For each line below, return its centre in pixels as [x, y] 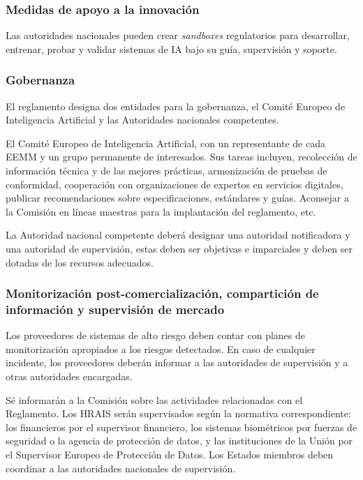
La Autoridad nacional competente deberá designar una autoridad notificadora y [178, 235]
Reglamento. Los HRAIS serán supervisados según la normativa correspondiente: [178, 413]
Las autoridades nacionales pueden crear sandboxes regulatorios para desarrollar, [178, 35]
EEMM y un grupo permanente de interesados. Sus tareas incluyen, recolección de [181, 157]
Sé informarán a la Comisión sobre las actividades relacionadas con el [154, 399]
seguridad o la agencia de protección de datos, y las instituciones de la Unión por [179, 441]
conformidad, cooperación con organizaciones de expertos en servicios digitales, [175, 184]
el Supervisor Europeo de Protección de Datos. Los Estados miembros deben [170, 455]
